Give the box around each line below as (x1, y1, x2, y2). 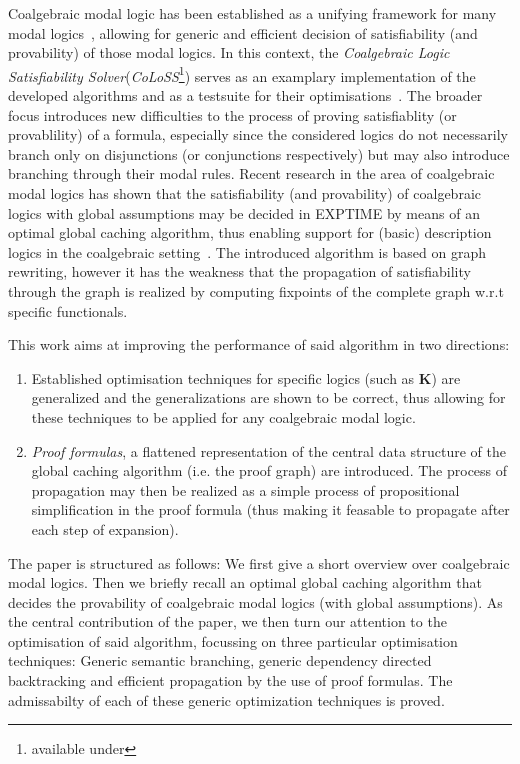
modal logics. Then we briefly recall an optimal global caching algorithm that (8, 572, 482, 593)
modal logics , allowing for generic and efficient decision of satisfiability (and (8, 22, 478, 43)
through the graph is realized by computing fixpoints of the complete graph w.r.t (8, 280, 504, 301)
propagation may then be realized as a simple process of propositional (31, 479, 460, 500)
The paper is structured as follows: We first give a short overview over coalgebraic (8, 552, 510, 573)
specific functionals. (8, 300, 128, 321)
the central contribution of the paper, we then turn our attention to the (8, 611, 447, 632)
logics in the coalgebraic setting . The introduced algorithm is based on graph (8, 241, 487, 262)
